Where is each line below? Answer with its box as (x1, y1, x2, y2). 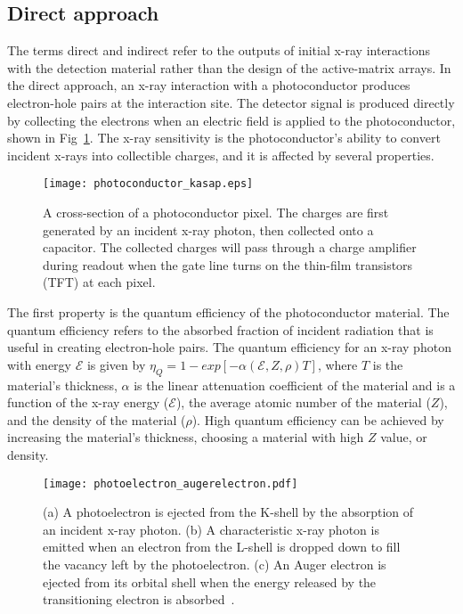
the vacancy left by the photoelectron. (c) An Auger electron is (43, 554, 386, 573)
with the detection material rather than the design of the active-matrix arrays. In (7, 58, 451, 77)
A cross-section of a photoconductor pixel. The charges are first (43, 203, 389, 222)
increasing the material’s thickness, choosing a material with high (7, 428, 364, 446)
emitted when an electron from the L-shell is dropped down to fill (43, 537, 401, 556)
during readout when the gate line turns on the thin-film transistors (43, 255, 413, 274)
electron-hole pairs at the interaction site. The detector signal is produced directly (7, 93, 455, 111)
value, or (380, 428, 427, 446)
